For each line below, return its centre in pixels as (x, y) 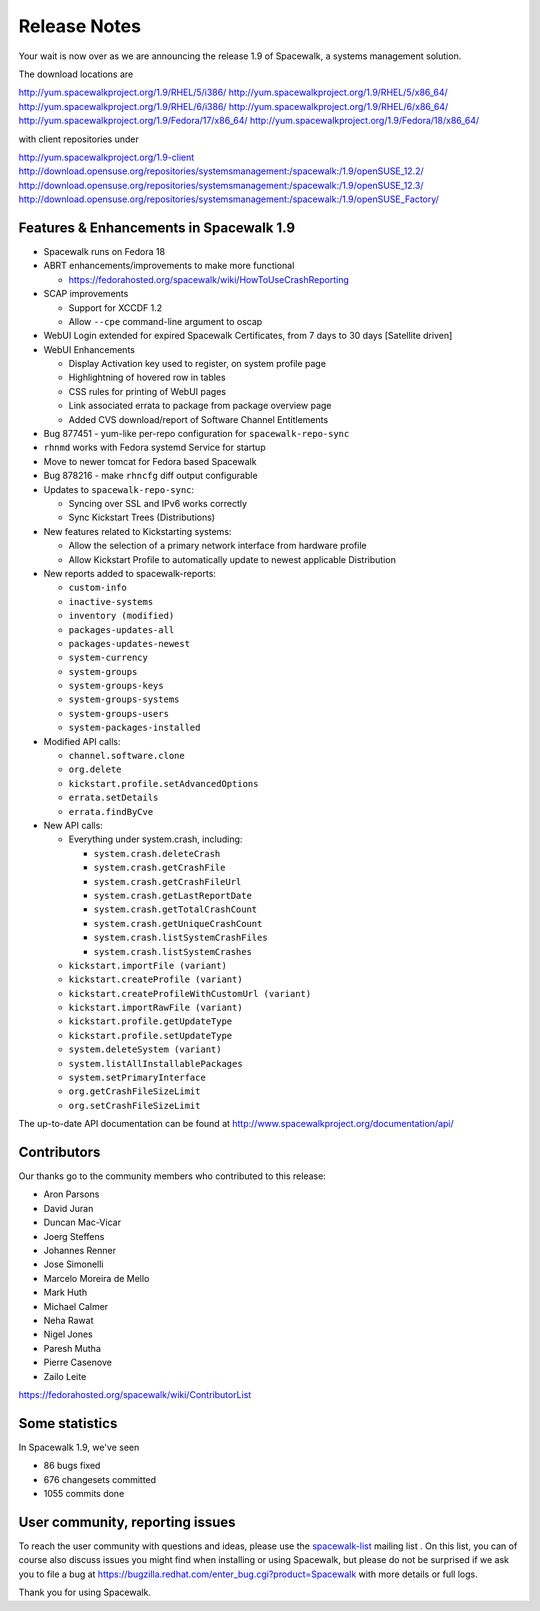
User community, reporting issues (127, 1521)
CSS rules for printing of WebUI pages (147, 391)
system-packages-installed (134, 728)
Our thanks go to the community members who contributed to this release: (172, 1176)
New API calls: (73, 825)
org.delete (95, 769)
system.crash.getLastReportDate (172, 895)
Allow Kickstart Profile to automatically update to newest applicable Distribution (232, 559)
